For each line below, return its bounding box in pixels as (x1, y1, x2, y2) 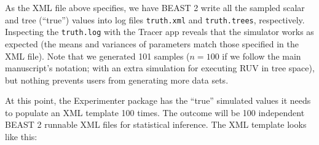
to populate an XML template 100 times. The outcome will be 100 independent (5, 106, 305, 119)
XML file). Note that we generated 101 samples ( (5, 49, 190, 62)
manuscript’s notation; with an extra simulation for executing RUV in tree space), (5, 61, 315, 74)
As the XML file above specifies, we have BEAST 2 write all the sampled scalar (5, 1, 305, 14)
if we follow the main (222, 49, 301, 62)
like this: (5, 130, 37, 143)
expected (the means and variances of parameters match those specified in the (5, 37, 299, 50)
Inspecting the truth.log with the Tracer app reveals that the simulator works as (5, 25, 314, 38)
